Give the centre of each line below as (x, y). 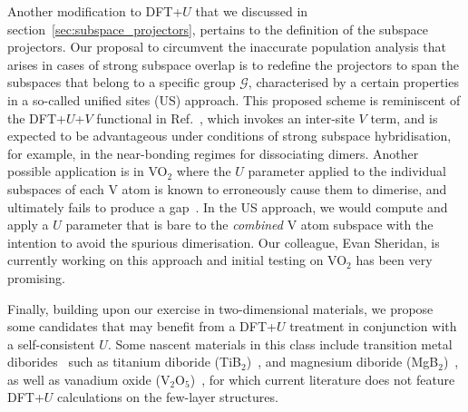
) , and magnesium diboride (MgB (342, 362)
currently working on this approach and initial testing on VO (177, 260)
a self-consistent (51, 343)
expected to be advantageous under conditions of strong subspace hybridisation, (229, 136)
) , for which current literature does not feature (322, 379)
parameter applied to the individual (347, 171)
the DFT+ (37, 118)
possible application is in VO (88, 171)
